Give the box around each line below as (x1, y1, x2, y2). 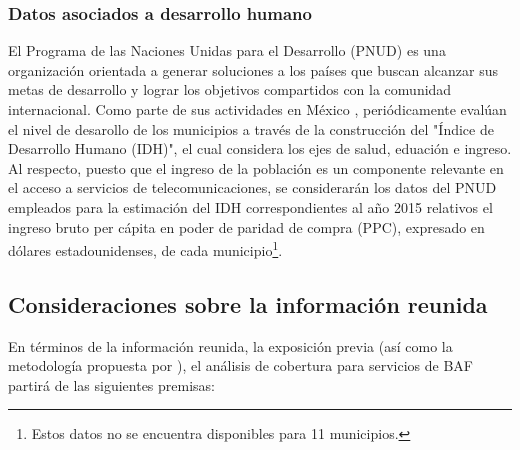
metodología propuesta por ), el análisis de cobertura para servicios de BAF (8, 355, 473, 376)
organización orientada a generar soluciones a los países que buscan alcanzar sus (8, 59, 498, 80)
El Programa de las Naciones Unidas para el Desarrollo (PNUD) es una (8, 40, 446, 61)
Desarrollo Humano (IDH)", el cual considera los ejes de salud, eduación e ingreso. (8, 138, 512, 159)
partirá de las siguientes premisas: (8, 374, 215, 395)
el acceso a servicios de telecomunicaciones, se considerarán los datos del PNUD (8, 177, 497, 198)
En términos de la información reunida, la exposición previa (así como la (8, 335, 453, 356)
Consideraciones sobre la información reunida (8, 288, 488, 319)
